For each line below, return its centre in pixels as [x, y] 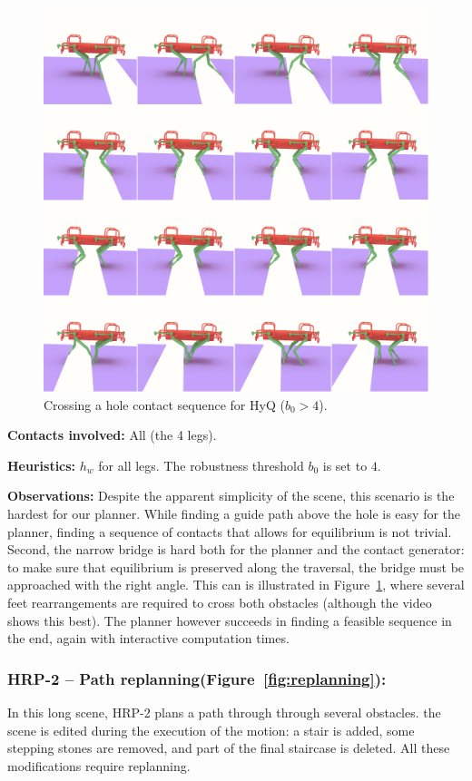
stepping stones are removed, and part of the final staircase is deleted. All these [229, 748]
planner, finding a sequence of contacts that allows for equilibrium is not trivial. [230, 531]
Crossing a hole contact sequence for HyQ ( [164, 404]
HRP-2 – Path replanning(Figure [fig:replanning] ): [197, 678]
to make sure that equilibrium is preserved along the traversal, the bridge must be [236, 566]
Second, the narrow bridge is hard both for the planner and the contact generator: [236, 549]
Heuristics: [42, 465]
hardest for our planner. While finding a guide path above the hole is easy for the [234, 513]
